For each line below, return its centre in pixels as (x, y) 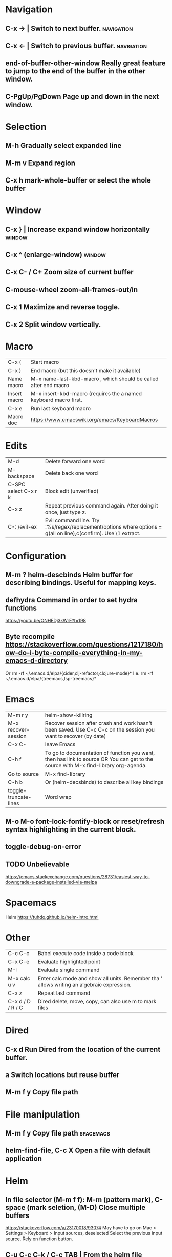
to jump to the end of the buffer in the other (76, 71)
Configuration (36, 556)
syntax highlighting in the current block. (71, 830)
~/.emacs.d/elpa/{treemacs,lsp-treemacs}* (51, 678)
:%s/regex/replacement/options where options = (104, 526)
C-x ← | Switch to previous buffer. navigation (76, 45)
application (24, 1159)
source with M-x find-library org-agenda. (96, 765)
